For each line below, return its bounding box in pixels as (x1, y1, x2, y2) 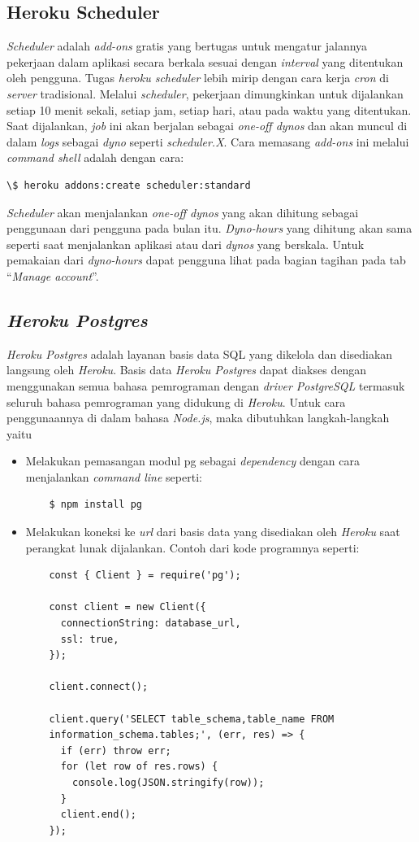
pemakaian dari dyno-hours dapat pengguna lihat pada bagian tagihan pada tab (6, 251, 406, 268)
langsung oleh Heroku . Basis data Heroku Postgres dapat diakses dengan (6, 361, 366, 378)
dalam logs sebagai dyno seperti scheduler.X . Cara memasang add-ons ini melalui (6, 133, 409, 150)
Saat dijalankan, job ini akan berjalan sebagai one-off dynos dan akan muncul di (6, 117, 408, 134)
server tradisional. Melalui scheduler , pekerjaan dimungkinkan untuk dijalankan (6, 85, 404, 102)
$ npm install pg (49, 499, 142, 511)
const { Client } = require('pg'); (49, 569, 241, 582)
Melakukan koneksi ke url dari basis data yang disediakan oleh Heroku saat (25, 523, 400, 540)
